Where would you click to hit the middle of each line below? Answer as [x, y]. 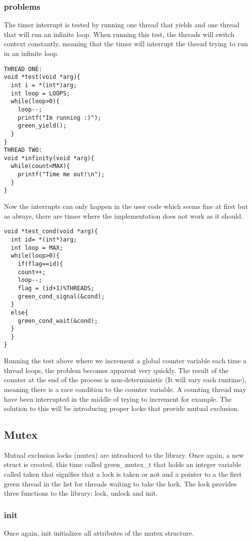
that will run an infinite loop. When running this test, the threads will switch [119, 34]
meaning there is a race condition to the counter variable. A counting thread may [125, 389]
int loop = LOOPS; [41, 93]
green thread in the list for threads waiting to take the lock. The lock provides [120, 483]
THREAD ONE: [23, 69]
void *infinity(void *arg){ [49, 158]
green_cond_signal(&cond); [61, 296]
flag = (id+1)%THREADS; [56, 288]
